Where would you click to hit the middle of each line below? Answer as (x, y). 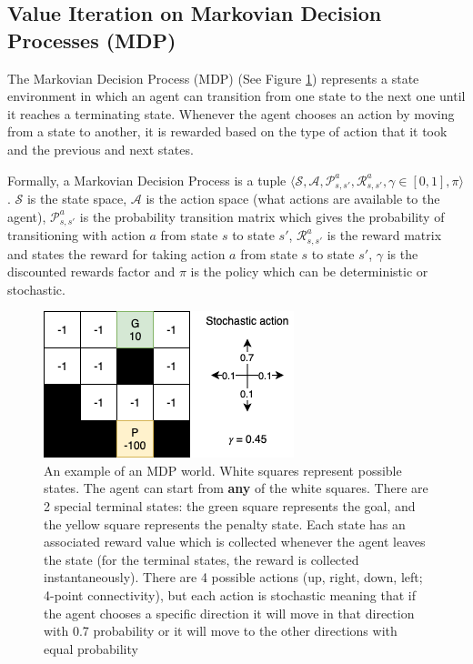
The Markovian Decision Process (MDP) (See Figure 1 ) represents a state (213, 78)
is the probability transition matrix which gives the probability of (262, 216)
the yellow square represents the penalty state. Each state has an (225, 523)
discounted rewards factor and (91, 272)
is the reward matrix (384, 235)
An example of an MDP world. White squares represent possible (223, 470)
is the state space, (77, 199)
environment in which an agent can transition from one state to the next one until (236, 96)
